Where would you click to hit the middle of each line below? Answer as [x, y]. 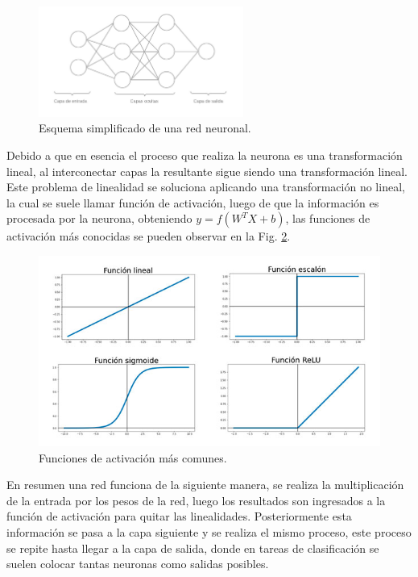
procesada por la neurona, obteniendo [99, 218]
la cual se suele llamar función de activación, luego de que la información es [193, 202]
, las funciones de [328, 218]
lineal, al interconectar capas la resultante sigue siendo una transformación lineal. [207, 171]
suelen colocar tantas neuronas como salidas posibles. [138, 564]
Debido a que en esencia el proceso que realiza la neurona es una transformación [205, 155]
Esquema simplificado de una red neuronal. [145, 128]
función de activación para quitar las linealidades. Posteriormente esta [179, 516]
